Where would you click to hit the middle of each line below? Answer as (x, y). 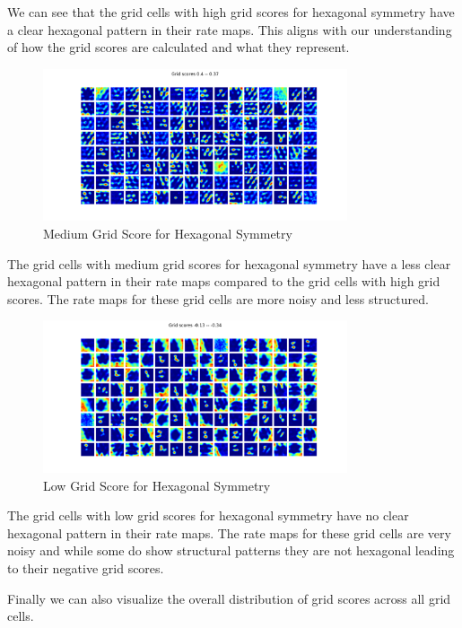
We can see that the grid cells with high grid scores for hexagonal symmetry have (231, 12)
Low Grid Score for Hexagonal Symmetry (157, 485)
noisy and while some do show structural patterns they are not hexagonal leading (231, 550)
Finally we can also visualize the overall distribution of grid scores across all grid (229, 598)
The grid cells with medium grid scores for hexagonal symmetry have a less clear (229, 263)
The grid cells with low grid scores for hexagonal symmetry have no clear (208, 515)
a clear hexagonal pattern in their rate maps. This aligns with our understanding (230, 29)
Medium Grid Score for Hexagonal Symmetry (168, 233)
